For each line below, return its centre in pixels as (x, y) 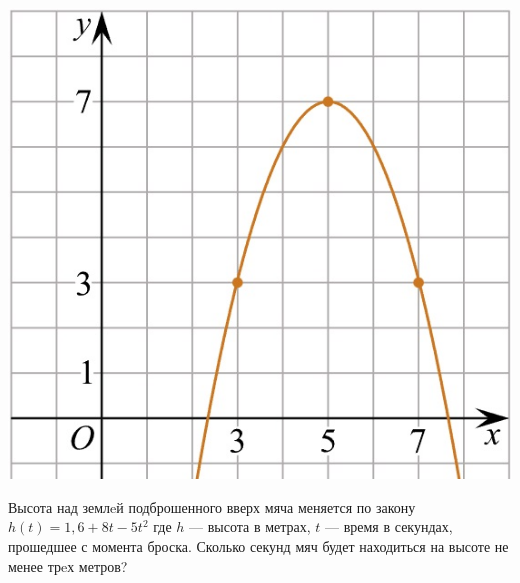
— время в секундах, (389, 526)
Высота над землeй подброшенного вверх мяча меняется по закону (212, 506)
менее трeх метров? (68, 565)
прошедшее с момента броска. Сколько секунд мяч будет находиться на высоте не (258, 546)
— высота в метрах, (250, 526)
